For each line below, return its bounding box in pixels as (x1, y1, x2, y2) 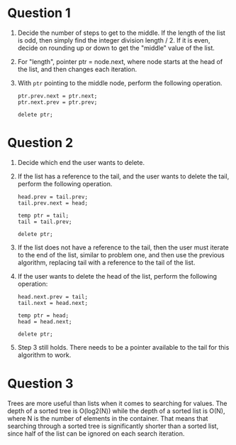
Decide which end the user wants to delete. (17, 158, 145, 166)
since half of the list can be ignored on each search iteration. (7, 429, 185, 438)
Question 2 (7, 135, 74, 151)
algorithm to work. (17, 350, 72, 359)
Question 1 (7, 5, 71, 21)
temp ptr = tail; (17, 212, 69, 219)
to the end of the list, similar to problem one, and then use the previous (17, 250, 225, 259)
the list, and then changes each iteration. (17, 65, 137, 73)
